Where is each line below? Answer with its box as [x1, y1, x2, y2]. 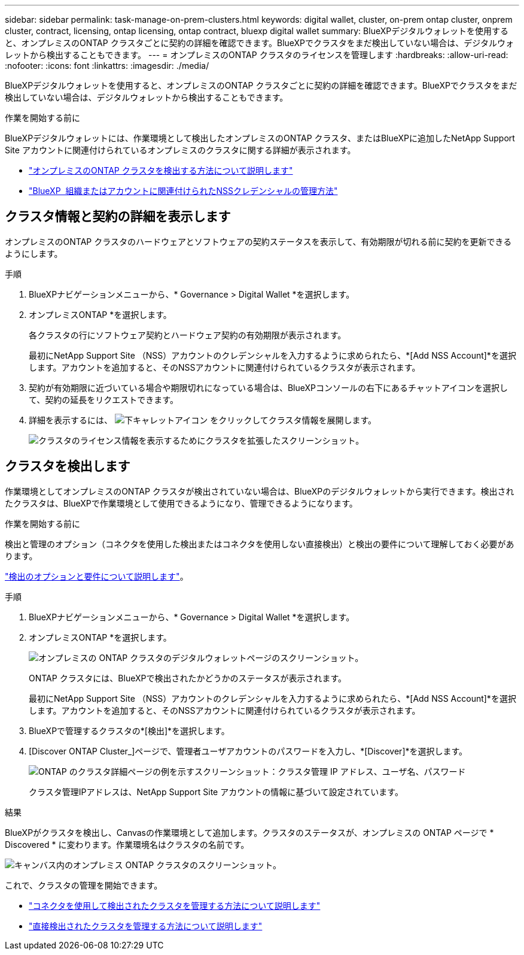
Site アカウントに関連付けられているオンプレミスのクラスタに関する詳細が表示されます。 [5, 145, 356, 155]
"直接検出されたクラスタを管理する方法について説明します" [29, 920, 263, 931]
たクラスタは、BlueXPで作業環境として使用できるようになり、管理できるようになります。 [5, 498, 358, 508]
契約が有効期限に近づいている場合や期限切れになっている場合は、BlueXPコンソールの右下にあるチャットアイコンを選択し [29, 382, 508, 393]
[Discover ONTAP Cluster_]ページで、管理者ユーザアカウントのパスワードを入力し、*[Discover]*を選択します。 [29, 745, 468, 756]
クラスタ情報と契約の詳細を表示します [5, 209, 231, 225]
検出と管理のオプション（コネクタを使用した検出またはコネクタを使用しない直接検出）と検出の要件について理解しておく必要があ [5, 538, 514, 549]
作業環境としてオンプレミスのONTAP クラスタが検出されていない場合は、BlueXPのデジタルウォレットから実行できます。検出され [5, 486, 514, 496]
